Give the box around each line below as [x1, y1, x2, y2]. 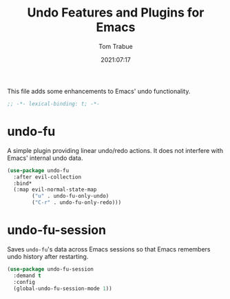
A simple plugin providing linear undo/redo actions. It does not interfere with [7, 146, 224, 154]
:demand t [13, 272, 41, 279]
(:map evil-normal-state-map [13, 186, 97, 194]
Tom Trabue [98, 42, 133, 50]
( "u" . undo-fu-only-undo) [32, 193, 109, 200]
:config [13, 278, 36, 285]
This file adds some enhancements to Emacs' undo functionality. [7, 87, 191, 95]
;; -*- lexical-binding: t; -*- [7, 100, 100, 107]
